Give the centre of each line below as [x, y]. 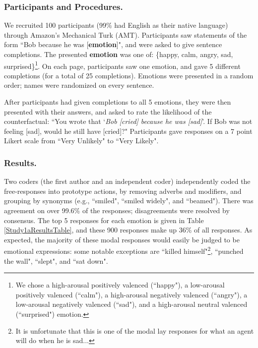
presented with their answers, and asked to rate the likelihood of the [108, 111]
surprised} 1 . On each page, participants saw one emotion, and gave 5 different [122, 65]
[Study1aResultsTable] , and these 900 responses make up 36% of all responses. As [128, 230]
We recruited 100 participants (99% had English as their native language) [116, 25]
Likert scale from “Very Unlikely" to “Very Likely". [81, 141]
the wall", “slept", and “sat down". [56, 261]
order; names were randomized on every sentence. [79, 85]
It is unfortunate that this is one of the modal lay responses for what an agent [135, 330]
